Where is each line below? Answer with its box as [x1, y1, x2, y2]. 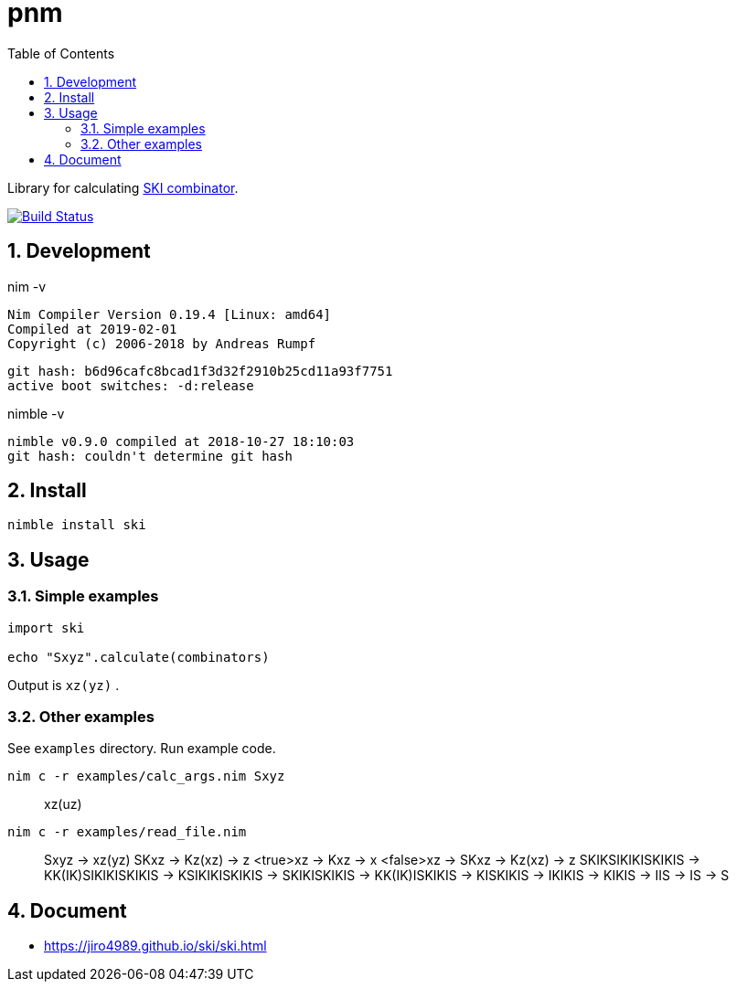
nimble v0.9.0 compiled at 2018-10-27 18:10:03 [7, 433, 355, 449]
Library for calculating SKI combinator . [7, 179, 239, 196]
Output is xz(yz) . [7, 676, 120, 693]
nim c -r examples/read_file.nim [7, 824, 247, 840]
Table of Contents [7, 45, 115, 61]
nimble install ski [7, 517, 146, 533]
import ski [7, 620, 85, 635]
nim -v [7, 278, 47, 294]
